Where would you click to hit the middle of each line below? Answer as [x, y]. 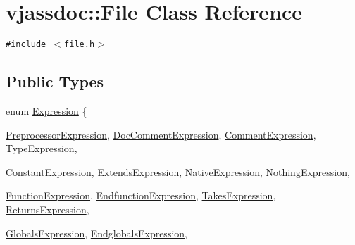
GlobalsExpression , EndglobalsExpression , [96, 233]
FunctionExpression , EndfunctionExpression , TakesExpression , [141, 195]
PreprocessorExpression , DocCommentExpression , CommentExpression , [161, 134]
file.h [80, 45]
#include [26, 45]
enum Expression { [46, 110]
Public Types [55, 81]
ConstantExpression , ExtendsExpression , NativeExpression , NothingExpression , [178, 171]
